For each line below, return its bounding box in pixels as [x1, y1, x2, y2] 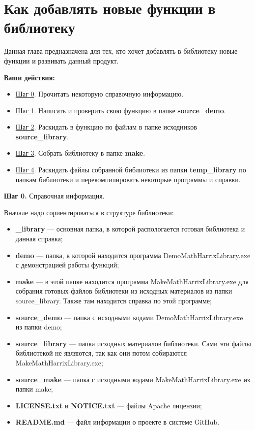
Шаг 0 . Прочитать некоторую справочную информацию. [15, 89, 184, 99]
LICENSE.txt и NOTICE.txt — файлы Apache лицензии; [15, 400, 202, 410]
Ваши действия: [4, 72, 55, 82]
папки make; [15, 384, 53, 394]
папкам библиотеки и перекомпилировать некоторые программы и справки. [15, 174, 241, 184]
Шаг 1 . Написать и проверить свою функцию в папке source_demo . [15, 105, 226, 115]
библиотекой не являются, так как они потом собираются [15, 348, 187, 358]
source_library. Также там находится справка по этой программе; [15, 296, 212, 305]
